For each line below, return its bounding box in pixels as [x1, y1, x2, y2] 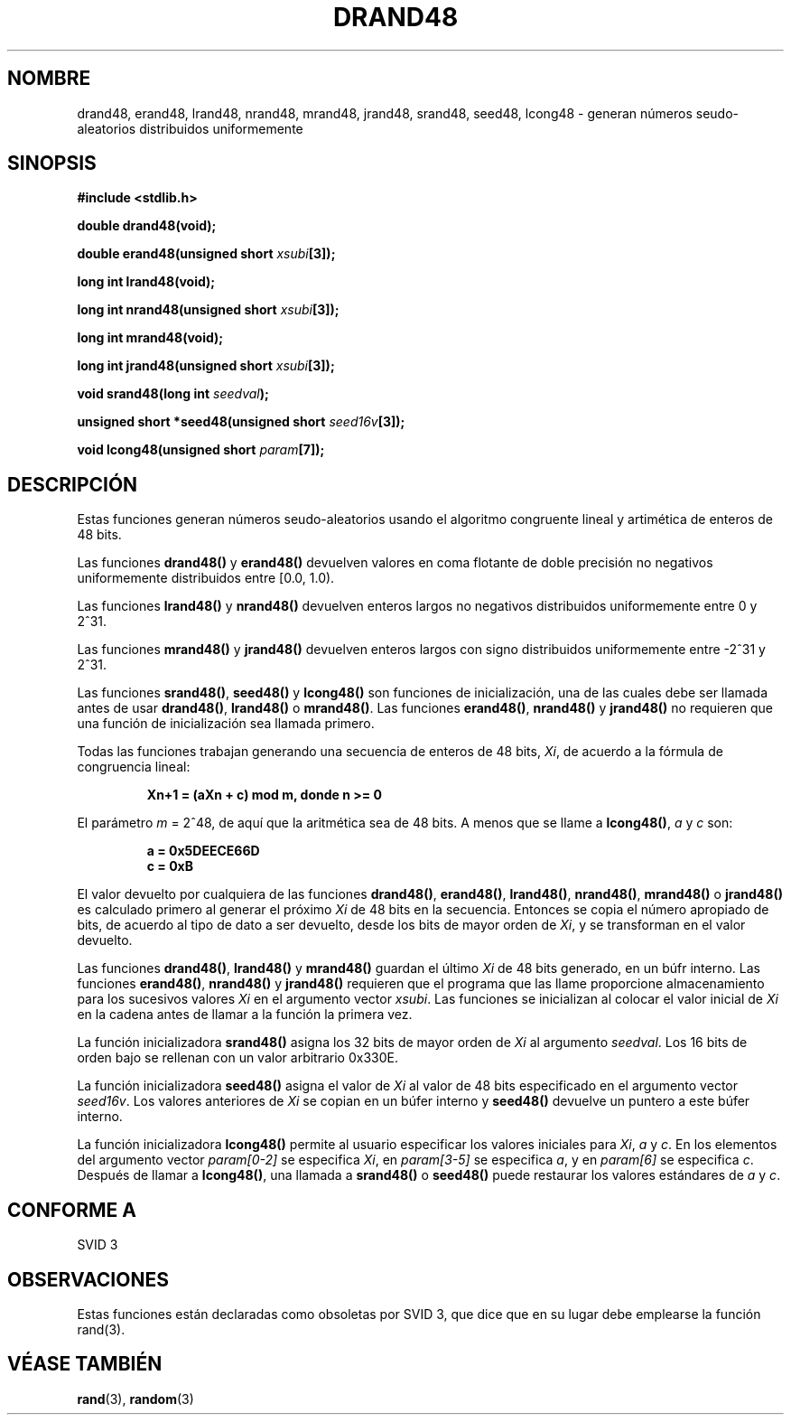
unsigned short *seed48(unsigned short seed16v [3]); [77, 414, 405, 430]
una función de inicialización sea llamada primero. [77, 716, 375, 732]
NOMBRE [7, 67, 91, 90]
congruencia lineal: [77, 759, 191, 775]
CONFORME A [7, 1198, 136, 1221]
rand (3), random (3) [77, 1390, 194, 1407]
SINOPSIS [7, 152, 97, 175]
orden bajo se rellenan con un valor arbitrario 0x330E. [77, 1050, 398, 1066]
